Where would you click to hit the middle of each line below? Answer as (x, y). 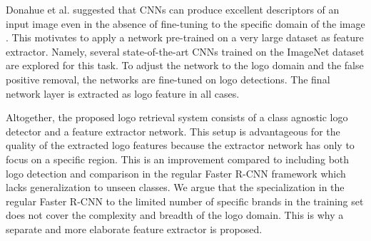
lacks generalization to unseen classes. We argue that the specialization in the (175, 187)
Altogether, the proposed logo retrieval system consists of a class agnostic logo (177, 117)
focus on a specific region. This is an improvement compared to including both (178, 159)
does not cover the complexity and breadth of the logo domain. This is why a (175, 215)
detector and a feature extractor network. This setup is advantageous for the (173, 131)
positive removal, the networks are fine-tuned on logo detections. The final (168, 79)
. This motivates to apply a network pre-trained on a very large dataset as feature (185, 37)
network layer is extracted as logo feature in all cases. (123, 93)
